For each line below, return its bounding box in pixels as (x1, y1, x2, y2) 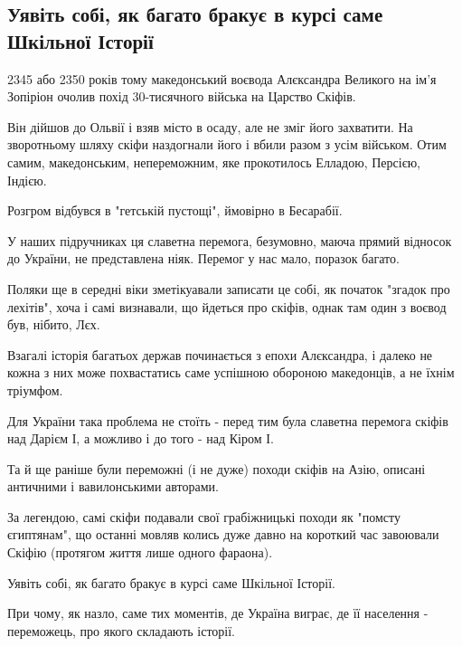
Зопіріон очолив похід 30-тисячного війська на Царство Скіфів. (7, 87, 356, 106)
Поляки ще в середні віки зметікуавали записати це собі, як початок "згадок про (7, 279, 450, 298)
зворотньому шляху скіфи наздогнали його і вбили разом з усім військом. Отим (7, 135, 447, 154)
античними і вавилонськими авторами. (7, 477, 219, 496)
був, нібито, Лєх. (7, 315, 100, 334)
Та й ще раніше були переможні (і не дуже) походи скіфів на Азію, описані (7, 459, 426, 478)
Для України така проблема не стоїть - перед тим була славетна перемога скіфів (7, 411, 448, 430)
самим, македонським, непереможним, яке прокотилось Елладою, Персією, (7, 152, 420, 171)
